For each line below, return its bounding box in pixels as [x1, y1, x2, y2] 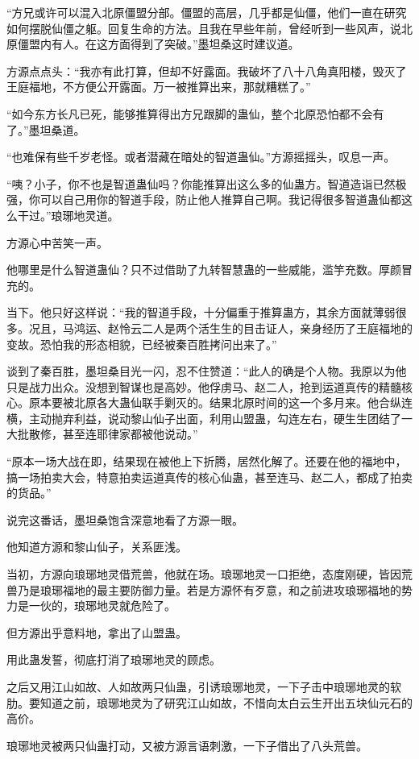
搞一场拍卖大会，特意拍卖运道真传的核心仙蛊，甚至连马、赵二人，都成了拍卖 [6, 468, 413, 485]
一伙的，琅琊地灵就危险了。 [28, 597, 176, 614]
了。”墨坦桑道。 [6, 121, 85, 138]
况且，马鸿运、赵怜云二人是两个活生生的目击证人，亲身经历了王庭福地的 [28, 319, 413, 336]
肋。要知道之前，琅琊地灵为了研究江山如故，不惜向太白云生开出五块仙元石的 [6, 694, 413, 711]
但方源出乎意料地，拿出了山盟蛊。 [6, 624, 187, 641]
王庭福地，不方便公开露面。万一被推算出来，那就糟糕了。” [6, 78, 311, 95]
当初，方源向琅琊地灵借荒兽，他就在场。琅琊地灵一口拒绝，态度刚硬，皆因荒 [6, 566, 413, 583]
